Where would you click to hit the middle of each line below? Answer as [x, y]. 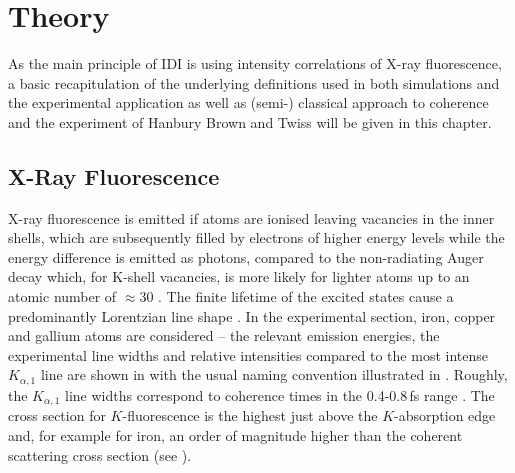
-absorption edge [445, 415]
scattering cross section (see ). [100, 454]
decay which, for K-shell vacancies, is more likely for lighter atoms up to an [239, 276]
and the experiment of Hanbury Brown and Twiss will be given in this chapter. [250, 121]
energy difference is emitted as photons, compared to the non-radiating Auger [246, 256]
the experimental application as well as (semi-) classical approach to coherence [248, 102]
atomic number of [62, 296]
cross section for [57, 415]
